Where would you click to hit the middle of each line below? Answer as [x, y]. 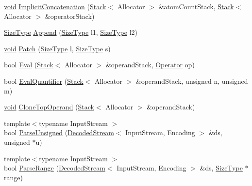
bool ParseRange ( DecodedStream [55, 168]
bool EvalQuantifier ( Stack [44, 81]
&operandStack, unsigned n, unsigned [192, 81]
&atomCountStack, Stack [196, 6]
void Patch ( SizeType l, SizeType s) [57, 48]
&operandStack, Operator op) [150, 65]
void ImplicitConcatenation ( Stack [55, 6]
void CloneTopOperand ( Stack [49, 107]
